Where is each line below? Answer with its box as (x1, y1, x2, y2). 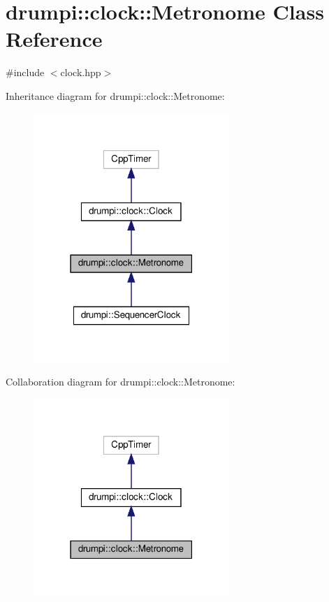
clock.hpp (60, 65, 101, 80)
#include (6, 65, 45, 80)
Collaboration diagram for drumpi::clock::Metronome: (6, 374, 235, 389)
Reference (6, 24, 103, 53)
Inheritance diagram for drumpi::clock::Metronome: (6, 88, 225, 103)
